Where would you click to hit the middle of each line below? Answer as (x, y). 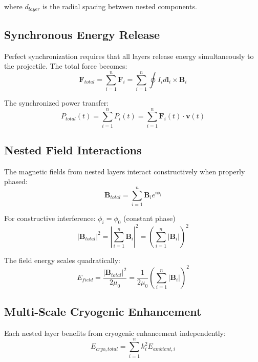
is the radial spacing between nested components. (120, 6)
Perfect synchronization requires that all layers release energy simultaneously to (129, 56)
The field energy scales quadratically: (62, 260)
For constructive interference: (50, 218)
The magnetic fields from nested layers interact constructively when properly (125, 171)
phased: (16, 181)
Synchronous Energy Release (82, 34)
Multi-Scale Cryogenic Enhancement (103, 311)
